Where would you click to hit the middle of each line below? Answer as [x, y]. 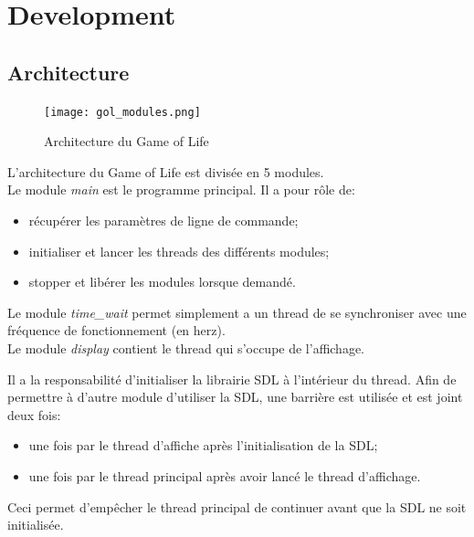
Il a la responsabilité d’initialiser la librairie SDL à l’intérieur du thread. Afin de [232, 379]
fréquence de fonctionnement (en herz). [116, 330]
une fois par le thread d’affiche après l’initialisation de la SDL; [203, 445]
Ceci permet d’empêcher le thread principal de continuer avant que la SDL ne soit [237, 506]
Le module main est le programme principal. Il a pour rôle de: [181, 190]
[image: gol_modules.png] [122, 112]
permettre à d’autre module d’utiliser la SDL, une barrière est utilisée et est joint [235, 397]
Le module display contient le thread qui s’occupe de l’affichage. [186, 347]
